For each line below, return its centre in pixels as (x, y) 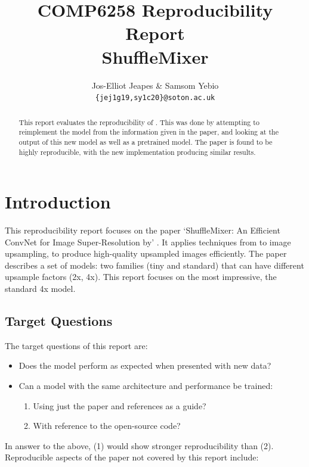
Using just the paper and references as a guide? (120, 405)
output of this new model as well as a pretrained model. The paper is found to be (146, 141)
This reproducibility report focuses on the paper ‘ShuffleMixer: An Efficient (143, 230)
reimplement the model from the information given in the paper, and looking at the (149, 132)
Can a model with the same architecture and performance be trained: (146, 386)
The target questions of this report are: (76, 345)
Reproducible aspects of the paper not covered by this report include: (132, 457)
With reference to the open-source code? (107, 426)
